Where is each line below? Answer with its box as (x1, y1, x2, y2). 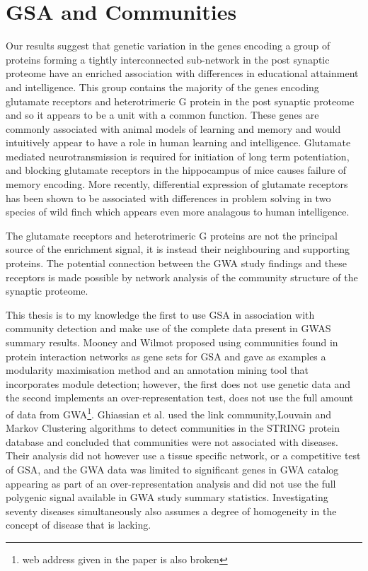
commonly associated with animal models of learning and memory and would (6, 121, 341, 136)
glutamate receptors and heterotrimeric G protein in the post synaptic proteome (6, 93, 355, 108)
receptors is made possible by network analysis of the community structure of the (6, 269, 358, 284)
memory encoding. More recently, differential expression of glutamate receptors (6, 177, 348, 192)
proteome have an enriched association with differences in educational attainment (6, 66, 359, 81)
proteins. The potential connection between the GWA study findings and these (6, 256, 347, 271)
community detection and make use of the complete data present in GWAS (6, 321, 331, 336)
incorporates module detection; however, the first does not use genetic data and (6, 376, 350, 391)
